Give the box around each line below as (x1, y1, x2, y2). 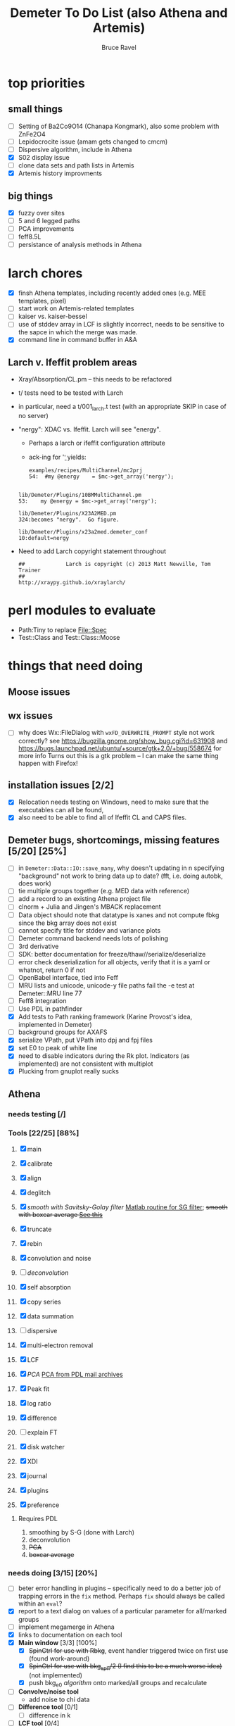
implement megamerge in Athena (18, 1623, 115, 1631)
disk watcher (27, 1443, 65, 1451)
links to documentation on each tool (18, 1630, 122, 1639)
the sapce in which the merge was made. (18, 328, 138, 336)
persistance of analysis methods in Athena (18, 241, 142, 249)
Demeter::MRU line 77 (18, 989, 82, 997)
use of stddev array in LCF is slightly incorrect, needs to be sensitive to (18, 320, 224, 329)
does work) (18, 879, 52, 888)
